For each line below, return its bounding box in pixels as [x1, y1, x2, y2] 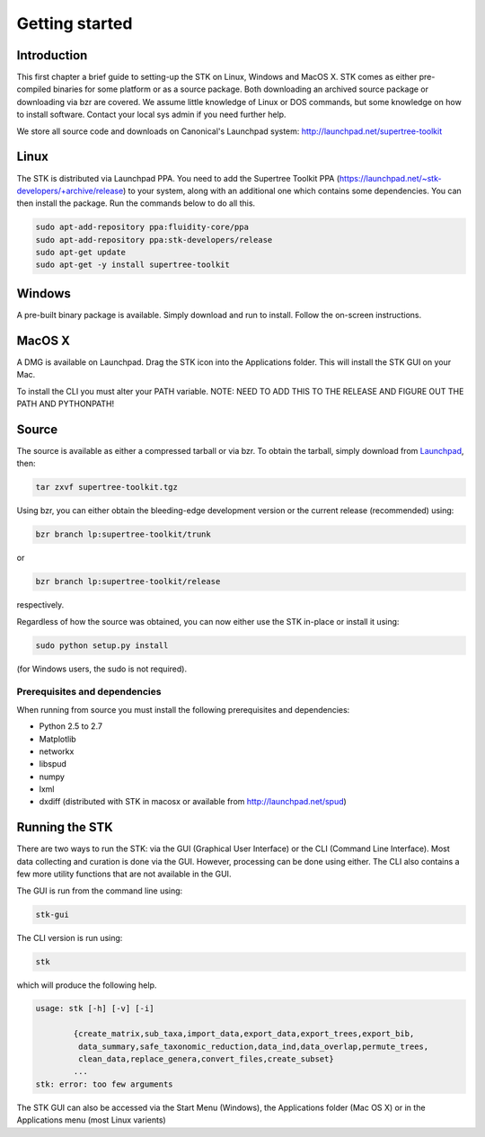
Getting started [16, 13, 133, 33]
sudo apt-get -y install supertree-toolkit [35, 260, 231, 270]
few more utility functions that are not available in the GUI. [16, 868, 232, 880]
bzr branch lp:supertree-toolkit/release [35, 576, 221, 587]
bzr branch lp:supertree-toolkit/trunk [35, 529, 211, 539]
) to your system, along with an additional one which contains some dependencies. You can [122, 185, 462, 196]
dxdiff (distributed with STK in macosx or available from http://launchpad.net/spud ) [39, 796, 348, 807]
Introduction [16, 48, 88, 63]
